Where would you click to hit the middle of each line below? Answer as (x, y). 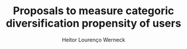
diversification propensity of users (93, 23)
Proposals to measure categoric (93, 11)
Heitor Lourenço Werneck (93, 40)
